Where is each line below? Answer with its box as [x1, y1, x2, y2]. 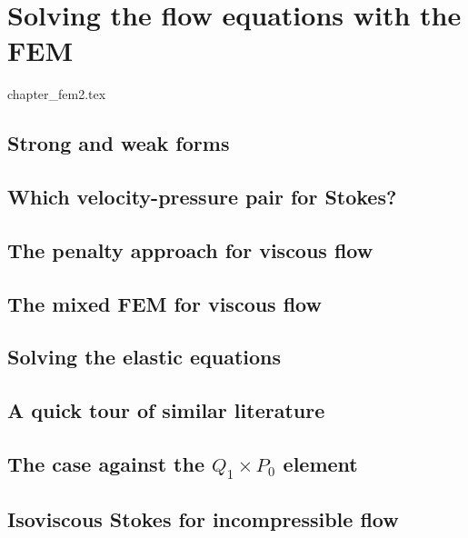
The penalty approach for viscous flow [7, 235, 373, 264]
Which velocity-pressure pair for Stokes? [7, 183, 397, 211]
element [283, 449, 358, 477]
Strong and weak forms [7, 129, 230, 157]
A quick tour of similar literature [7, 396, 325, 424]
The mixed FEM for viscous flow [7, 289, 322, 317]
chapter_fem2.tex [7, 85, 106, 104]
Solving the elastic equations [7, 343, 282, 371]
